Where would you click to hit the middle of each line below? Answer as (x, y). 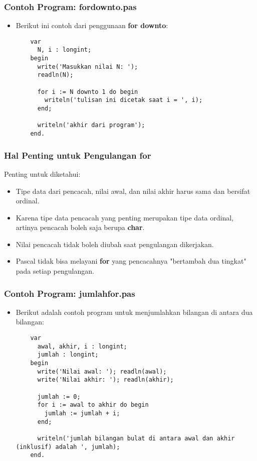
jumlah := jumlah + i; (82, 413)
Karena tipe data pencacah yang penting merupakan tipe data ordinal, (124, 217)
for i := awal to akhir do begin (93, 405)
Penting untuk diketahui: (42, 174)
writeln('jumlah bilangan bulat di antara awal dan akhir (136, 438)
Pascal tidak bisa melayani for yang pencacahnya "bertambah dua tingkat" (131, 261)
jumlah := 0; (59, 396)
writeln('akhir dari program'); (91, 125)
